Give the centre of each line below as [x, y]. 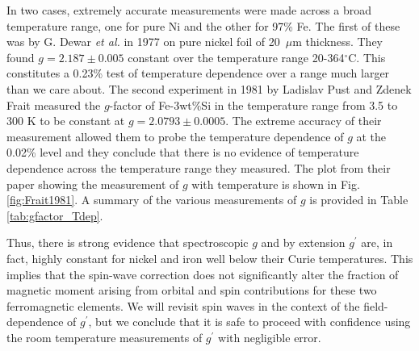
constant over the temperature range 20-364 [236, 57]
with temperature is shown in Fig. [276, 184]
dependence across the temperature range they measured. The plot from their [199, 167]
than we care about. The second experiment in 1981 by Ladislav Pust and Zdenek [209, 88]
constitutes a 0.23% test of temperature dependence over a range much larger [198, 73]
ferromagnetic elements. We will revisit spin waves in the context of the [183, 305]
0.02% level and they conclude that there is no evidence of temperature [183, 152]
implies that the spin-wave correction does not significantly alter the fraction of [203, 274]
